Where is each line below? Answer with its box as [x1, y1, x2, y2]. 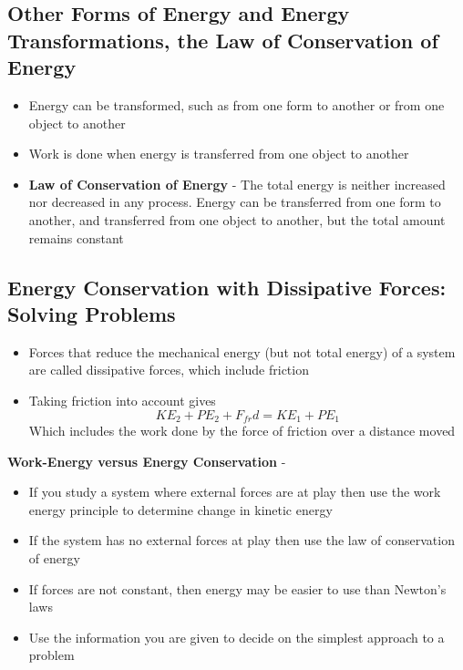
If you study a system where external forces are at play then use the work [28, 482, 441, 501]
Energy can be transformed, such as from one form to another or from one [28, 95, 445, 114]
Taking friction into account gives [28, 390, 216, 409]
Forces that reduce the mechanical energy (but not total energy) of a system [28, 342, 456, 361]
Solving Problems [7, 299, 176, 327]
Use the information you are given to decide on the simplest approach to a [28, 627, 445, 646]
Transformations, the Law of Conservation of [7, 26, 438, 54]
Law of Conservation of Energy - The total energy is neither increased [28, 174, 446, 193]
